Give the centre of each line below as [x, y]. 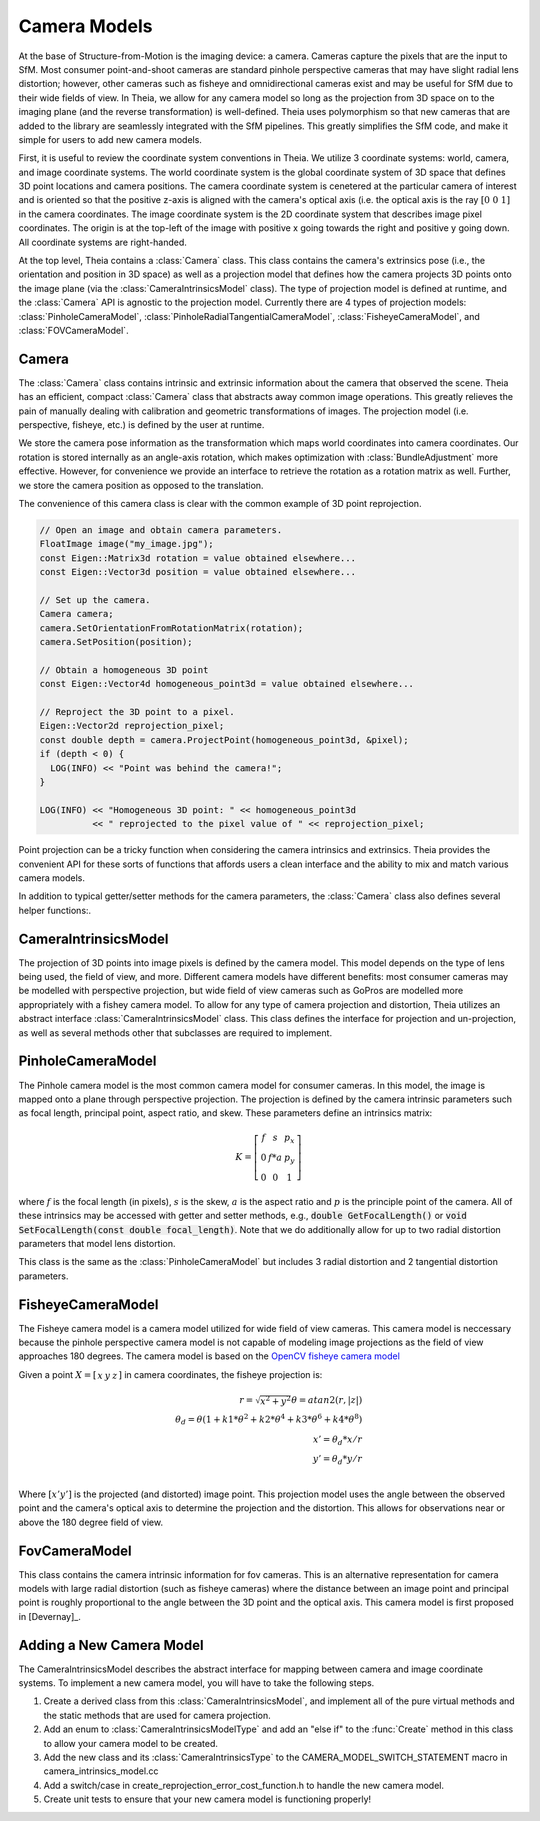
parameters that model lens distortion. [97, 1243]
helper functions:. [55, 910]
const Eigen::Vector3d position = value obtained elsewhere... [198, 572]
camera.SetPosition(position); [116, 642]
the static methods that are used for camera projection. [157, 1715]
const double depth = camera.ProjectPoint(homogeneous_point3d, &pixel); [224, 739]
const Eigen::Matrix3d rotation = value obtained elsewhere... [198, 558]
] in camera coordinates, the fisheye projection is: [220, 1374]
